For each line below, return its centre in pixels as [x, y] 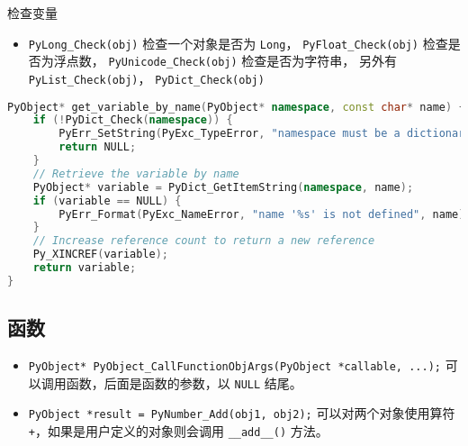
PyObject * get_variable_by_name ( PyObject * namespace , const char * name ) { [236, 107]
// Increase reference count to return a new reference [204, 241]
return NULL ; [98, 147]
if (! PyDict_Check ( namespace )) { [133, 120]
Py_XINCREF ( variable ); [101, 255]
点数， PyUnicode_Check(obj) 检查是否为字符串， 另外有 [231, 61]
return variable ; [85, 268]
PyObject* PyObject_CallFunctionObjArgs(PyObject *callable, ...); [234, 367]
